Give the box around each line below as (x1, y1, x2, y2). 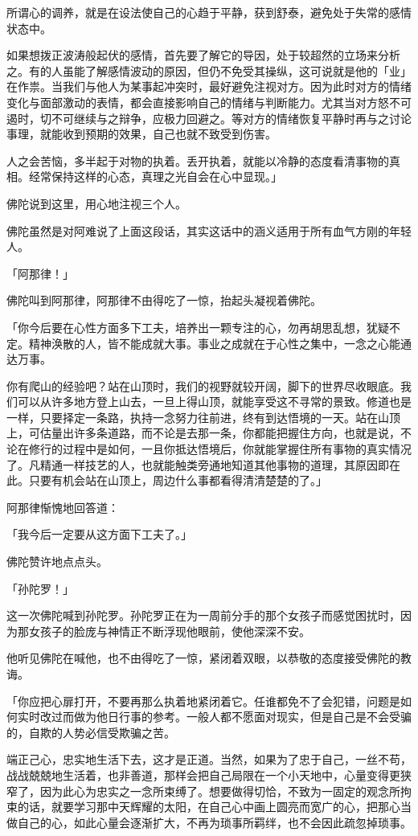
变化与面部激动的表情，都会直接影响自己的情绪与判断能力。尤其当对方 (6, 93, 378, 110)
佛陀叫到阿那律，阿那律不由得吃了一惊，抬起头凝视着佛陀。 (6, 292, 322, 309)
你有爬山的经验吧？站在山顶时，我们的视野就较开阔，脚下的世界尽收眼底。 (6, 377, 400, 394)
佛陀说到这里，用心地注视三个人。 (6, 195, 186, 211)
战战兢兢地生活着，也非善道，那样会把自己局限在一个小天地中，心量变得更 (6, 766, 400, 783)
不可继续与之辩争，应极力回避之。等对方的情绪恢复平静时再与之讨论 (51, 109, 412, 126)
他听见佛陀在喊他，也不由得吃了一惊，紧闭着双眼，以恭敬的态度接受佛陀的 (6, 650, 400, 666)
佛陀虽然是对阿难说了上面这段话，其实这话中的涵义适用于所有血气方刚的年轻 (6, 222, 412, 239)
